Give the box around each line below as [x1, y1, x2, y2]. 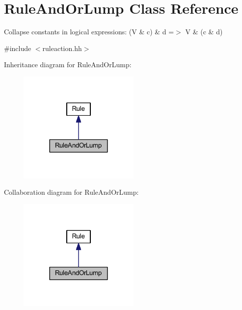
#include [4, 43, 31, 53]
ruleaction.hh [42, 43, 82, 53]
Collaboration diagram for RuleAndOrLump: [4, 187, 139, 197]
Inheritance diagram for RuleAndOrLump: [4, 59, 132, 70]
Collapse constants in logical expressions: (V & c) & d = [4, 26, 174, 37]
